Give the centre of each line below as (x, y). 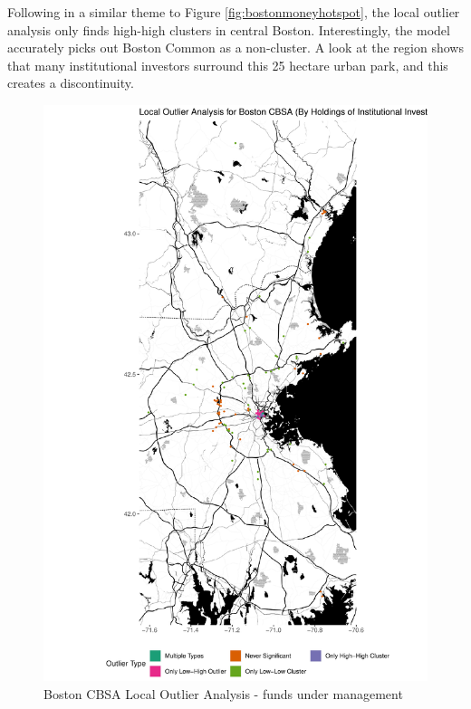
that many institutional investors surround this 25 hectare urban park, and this (228, 65)
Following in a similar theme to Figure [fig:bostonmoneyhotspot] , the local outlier (234, 12)
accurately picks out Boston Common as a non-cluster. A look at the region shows (235, 48)
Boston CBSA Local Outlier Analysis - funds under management (223, 693)
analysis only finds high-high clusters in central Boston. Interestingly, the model (229, 29)
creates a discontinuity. (71, 83)
